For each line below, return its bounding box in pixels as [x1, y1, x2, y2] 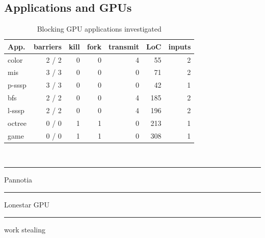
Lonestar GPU [4, 199, 49, 209]
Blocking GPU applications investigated [37, 23, 162, 34]
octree [8, 117, 26, 128]
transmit [108, 41, 140, 51]
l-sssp [8, 105, 24, 116]
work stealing [4, 224, 46, 234]
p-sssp [8, 80, 26, 90]
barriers [33, 41, 62, 51]
